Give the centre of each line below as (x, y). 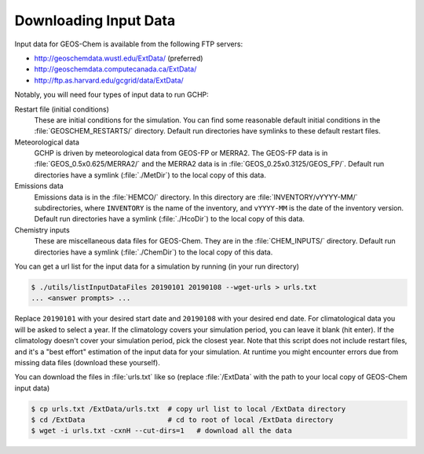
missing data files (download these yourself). (87, 362)
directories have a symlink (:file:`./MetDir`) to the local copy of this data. (150, 175)
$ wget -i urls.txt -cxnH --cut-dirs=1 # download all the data (161, 431)
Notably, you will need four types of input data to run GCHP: (112, 95)
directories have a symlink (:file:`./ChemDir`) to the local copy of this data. (154, 252)
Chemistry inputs (42, 230)
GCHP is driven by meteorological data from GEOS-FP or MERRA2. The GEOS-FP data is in (181, 153)
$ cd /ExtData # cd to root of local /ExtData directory (182, 420)
